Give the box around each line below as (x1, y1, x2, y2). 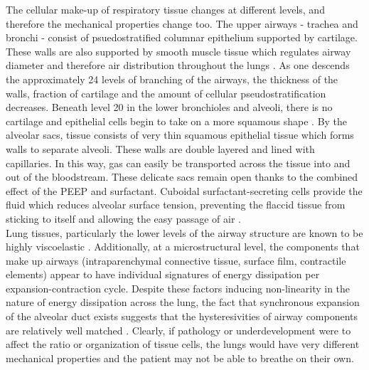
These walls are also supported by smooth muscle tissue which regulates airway (6, 43, 351, 58)
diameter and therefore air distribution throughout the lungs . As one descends (6, 58, 350, 73)
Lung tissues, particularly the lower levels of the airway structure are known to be (6, 225, 363, 240)
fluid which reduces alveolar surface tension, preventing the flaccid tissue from (6, 197, 346, 212)
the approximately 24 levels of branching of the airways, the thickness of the (6, 71, 338, 86)
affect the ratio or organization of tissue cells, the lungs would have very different (6, 337, 360, 351)
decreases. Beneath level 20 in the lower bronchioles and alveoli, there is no (6, 100, 333, 115)
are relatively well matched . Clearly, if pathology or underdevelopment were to (6, 322, 351, 337)
